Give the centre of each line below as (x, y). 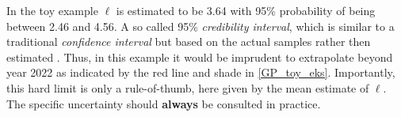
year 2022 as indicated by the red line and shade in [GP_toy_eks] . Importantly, (201, 72)
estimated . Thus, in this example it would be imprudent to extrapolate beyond (200, 57)
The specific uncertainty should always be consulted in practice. (164, 103)
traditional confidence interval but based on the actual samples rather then (189, 42)
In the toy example (52, 10)
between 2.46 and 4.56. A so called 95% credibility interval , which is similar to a (200, 26)
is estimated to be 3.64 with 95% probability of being (246, 10)
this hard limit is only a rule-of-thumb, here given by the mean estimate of (188, 87)
